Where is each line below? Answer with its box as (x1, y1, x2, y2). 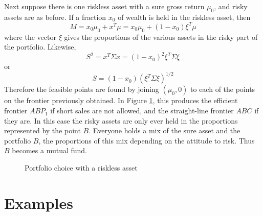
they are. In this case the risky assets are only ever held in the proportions (4, 115, 238, 126)
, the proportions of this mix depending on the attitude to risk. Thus (38, 135, 255, 146)
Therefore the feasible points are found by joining (4, 84, 159, 94)
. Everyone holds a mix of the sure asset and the (89, 125, 240, 136)
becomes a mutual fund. (12, 145, 87, 156)
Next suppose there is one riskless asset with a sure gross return (4, 1, 205, 11)
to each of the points (190, 84, 255, 94)
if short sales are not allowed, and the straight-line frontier (50, 105, 234, 116)
